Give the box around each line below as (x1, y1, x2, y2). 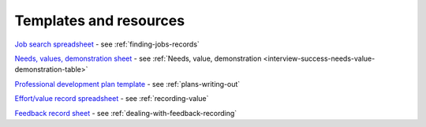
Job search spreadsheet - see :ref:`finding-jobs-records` (14, 39, 200, 49)
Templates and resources (14, 12, 185, 29)
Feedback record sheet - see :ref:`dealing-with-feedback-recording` (14, 108, 237, 118)
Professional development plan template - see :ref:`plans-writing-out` (14, 79, 241, 88)
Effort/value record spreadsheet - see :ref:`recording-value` (14, 94, 209, 103)
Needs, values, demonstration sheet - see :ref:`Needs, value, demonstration (14, 54, 262, 63)
